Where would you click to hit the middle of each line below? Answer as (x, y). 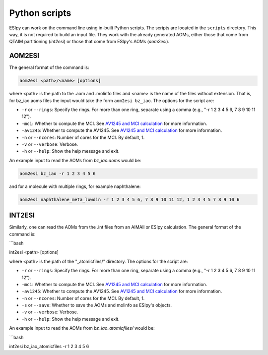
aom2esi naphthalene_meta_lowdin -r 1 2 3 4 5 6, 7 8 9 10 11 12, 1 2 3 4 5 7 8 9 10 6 (130, 199)
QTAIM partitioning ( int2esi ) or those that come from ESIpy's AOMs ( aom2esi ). (89, 42)
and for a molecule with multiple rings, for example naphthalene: (75, 186)
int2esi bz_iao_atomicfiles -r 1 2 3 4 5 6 (49, 347)
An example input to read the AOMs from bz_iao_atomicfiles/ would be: (82, 328)
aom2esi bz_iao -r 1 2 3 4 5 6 (58, 173)
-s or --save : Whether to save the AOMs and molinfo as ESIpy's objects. (97, 305)
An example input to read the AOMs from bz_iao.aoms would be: (75, 160)
